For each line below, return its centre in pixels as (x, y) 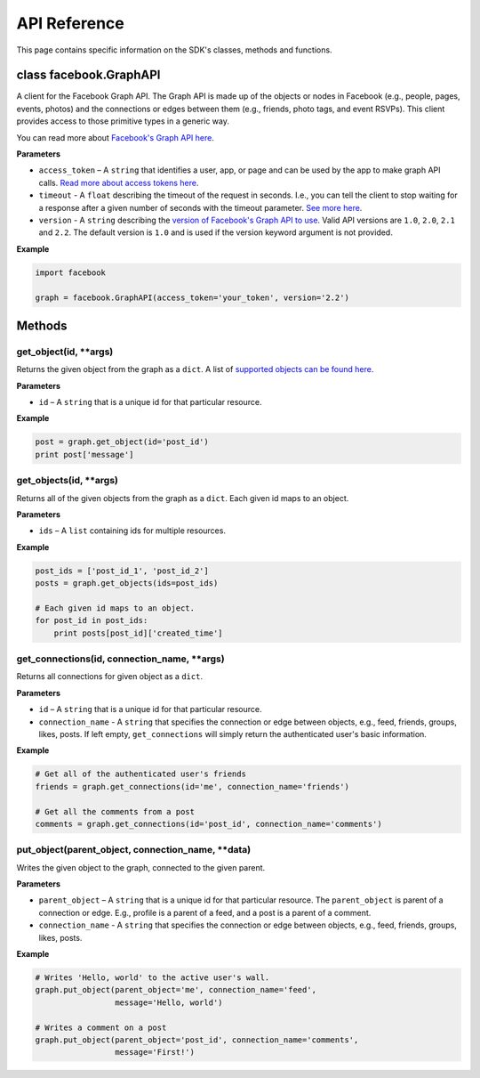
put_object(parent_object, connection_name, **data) (134, 850)
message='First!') (155, 1052)
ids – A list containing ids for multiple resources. (132, 531)
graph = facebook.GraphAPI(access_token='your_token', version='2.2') (192, 297)
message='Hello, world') (168, 1002)
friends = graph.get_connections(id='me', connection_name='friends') (192, 786)
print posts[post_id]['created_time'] (138, 633)
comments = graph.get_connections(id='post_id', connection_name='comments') (208, 824)
